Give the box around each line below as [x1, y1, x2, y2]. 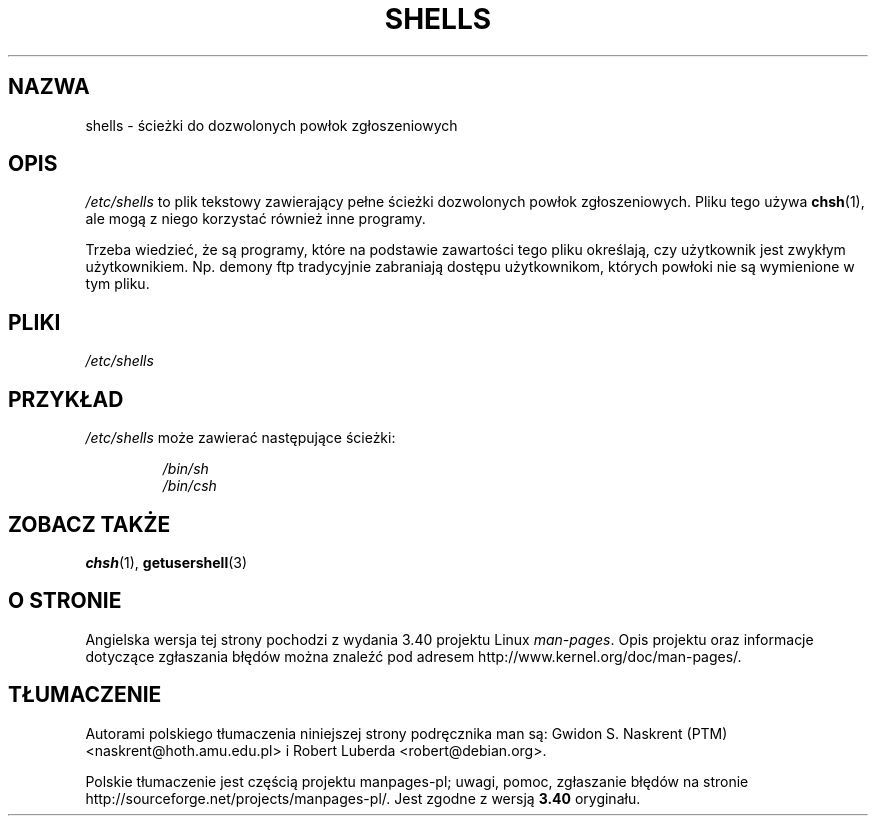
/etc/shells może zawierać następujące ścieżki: [85, 429, 396, 447]
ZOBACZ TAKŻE [8, 511, 171, 537]
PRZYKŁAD [8, 386, 124, 412]
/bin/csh [162, 477, 217, 495]
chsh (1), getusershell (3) [85, 553, 248, 571]
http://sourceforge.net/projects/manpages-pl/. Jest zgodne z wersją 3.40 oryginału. [85, 789, 641, 807]
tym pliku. [85, 275, 150, 293]
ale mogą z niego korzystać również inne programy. [85, 210, 426, 228]
